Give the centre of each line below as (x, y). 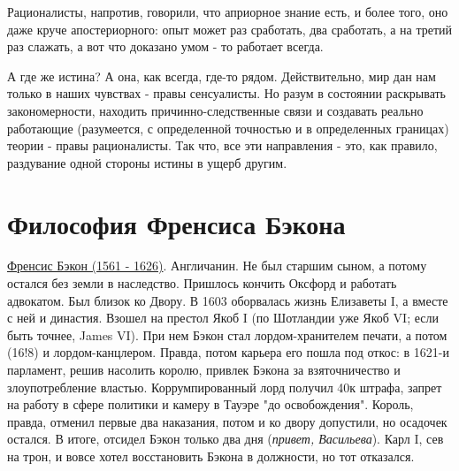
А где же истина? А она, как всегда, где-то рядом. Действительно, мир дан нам (222, 76)
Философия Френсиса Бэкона (176, 223)
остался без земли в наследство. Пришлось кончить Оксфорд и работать (202, 283)
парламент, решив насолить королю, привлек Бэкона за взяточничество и (204, 370)
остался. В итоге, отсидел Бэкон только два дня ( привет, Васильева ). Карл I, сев (226, 439)
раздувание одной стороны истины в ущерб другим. (147, 162)
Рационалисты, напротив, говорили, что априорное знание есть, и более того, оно (228, 11)
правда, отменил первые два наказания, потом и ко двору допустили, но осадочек (227, 421)
